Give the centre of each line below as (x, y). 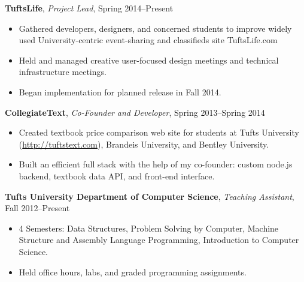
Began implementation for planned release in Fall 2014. (120, 91)
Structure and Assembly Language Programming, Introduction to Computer (159, 240)
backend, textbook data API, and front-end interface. (117, 175)
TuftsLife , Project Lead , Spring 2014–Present (89, 8)
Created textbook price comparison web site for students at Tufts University (159, 132)
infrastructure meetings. (63, 72)
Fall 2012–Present (37, 208)
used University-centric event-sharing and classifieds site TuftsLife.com (148, 40)
